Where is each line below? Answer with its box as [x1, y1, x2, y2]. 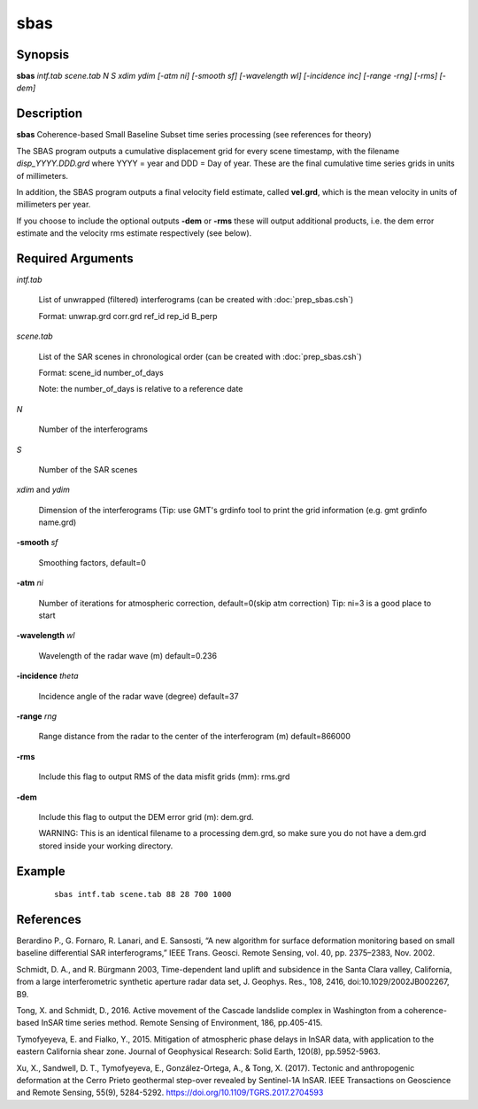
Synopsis [16, 47, 70, 62]
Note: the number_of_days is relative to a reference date [38, 384, 243, 394]
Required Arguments [16, 251, 134, 266]
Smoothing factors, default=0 [38, 557, 146, 567]
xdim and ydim [16, 484, 71, 496]
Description [16, 106, 83, 121]
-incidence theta [16, 670, 79, 682]
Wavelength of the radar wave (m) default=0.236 [38, 650, 217, 660]
